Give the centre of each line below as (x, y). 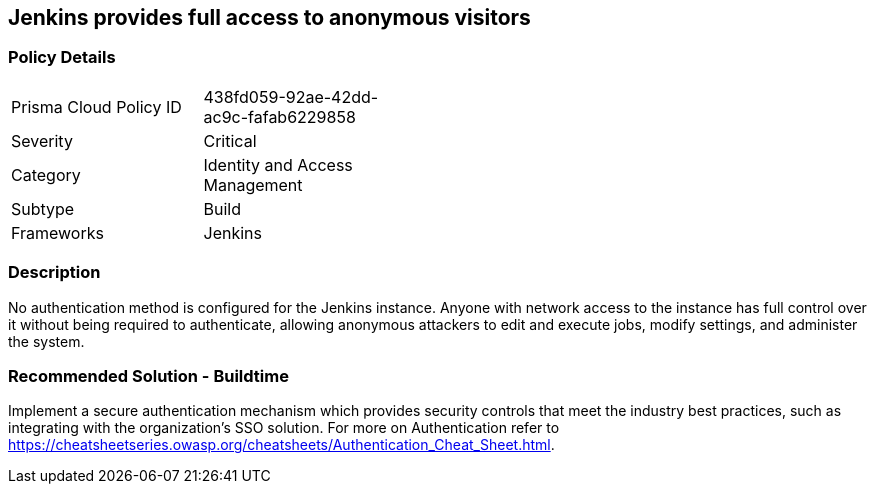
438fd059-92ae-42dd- (291, 96)
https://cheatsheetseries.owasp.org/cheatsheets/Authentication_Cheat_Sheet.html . (281, 445)
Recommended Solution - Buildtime (148, 375)
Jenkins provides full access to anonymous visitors (269, 17)
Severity (42, 140)
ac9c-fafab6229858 (279, 116)
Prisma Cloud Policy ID (96, 106)
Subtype (43, 208)
